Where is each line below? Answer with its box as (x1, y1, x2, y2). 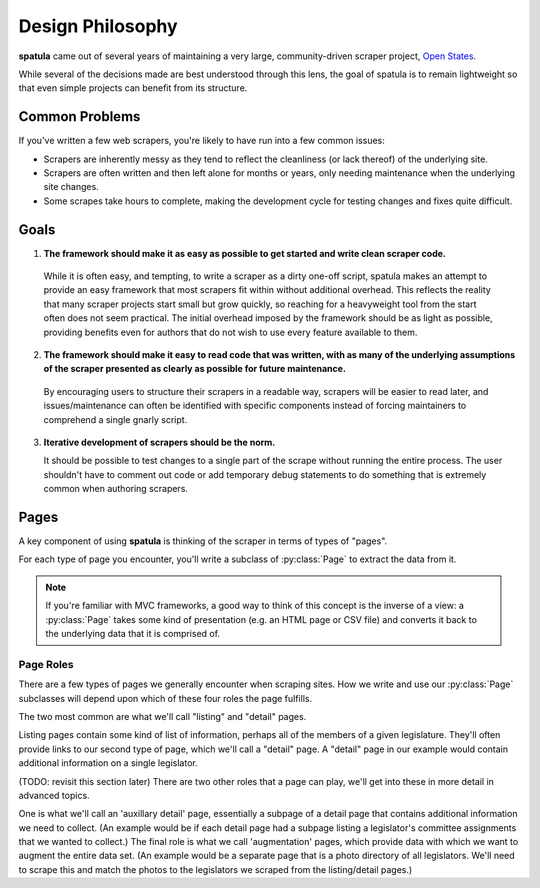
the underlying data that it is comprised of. (45, 628, 220, 640)
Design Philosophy (18, 15, 179, 37)
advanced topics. (18, 789, 90, 801)
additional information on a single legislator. (18, 757, 199, 769)
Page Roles (18, 657, 74, 671)
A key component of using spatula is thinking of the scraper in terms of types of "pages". (18, 535, 388, 547)
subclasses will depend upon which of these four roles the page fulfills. (18, 692, 313, 704)
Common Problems (18, 108, 141, 125)
